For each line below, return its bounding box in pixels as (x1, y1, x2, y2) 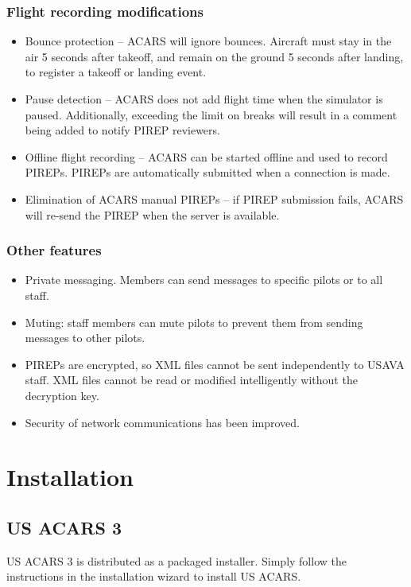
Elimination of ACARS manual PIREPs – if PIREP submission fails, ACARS (25, 190, 404, 207)
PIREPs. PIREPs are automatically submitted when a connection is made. (25, 164, 390, 181)
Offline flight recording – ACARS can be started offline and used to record (25, 148, 388, 165)
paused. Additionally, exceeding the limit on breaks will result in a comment (25, 106, 397, 122)
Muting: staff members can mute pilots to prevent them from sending (25, 313, 363, 330)
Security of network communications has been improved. (25, 414, 300, 430)
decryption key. (25, 387, 99, 403)
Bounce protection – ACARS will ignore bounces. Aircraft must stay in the (25, 33, 392, 49)
